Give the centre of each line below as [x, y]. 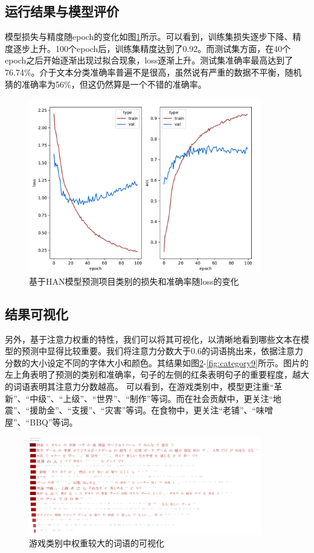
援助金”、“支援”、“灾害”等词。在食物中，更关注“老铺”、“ [143, 410]
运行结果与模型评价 [62, 11]
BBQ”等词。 [54, 422]
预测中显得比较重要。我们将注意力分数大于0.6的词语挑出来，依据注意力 [162, 351]
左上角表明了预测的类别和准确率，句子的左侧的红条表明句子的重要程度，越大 [157, 374]
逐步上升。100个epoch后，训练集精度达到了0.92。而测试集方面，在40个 [152, 48]
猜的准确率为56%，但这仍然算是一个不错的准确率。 [106, 84]
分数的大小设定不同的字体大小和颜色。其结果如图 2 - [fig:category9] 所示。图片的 [157, 362]
